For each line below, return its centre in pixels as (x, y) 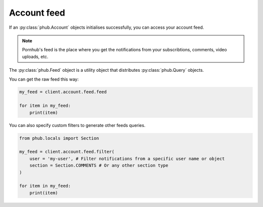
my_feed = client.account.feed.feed (63, 92)
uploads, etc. (35, 57)
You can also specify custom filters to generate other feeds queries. (77, 125)
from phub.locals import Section (59, 138)
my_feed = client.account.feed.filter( (67, 152)
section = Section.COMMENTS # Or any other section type (99, 166)
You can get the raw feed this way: (44, 79)
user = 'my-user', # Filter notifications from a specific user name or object (127, 158)
